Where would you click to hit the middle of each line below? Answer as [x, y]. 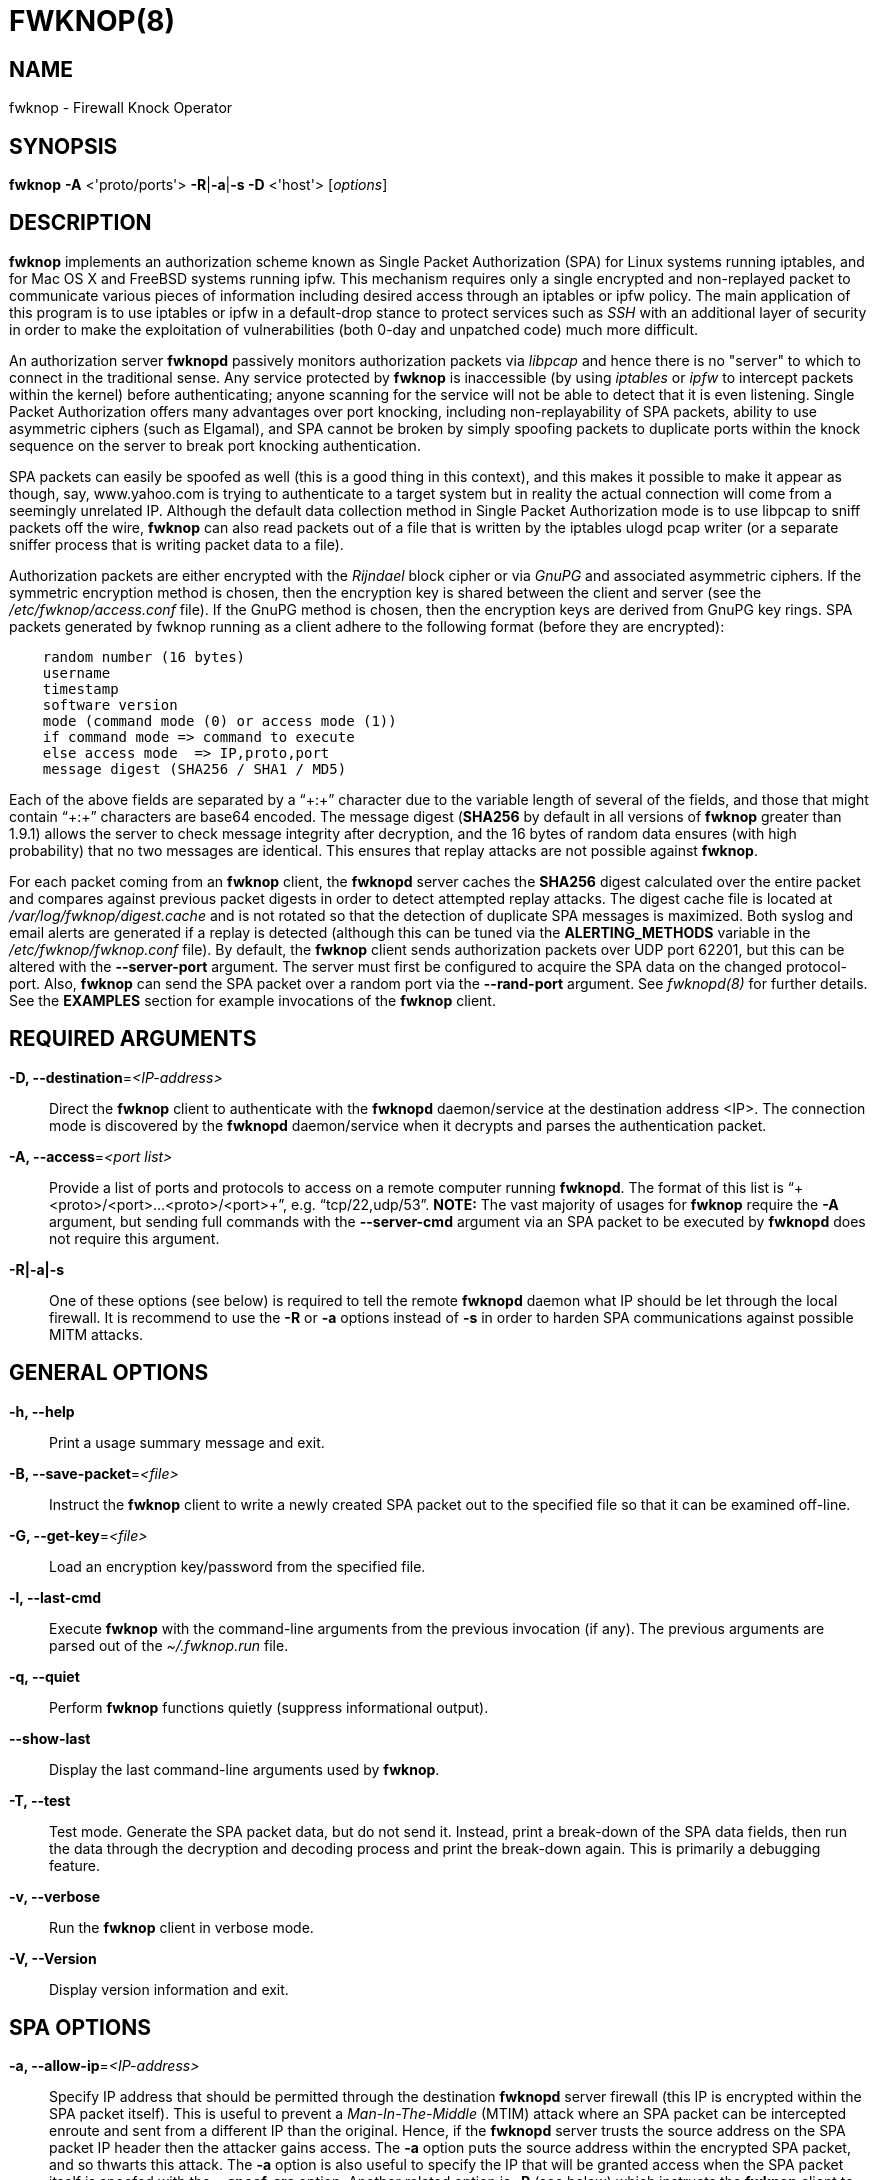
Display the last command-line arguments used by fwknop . [244, 1769]
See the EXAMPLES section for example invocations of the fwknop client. [252, 1000]
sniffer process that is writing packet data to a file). [176, 544]
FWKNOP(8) [92, 21]
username [76, 672]
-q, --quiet [44, 1676]
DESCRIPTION [80, 223]
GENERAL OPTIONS [109, 1373]
